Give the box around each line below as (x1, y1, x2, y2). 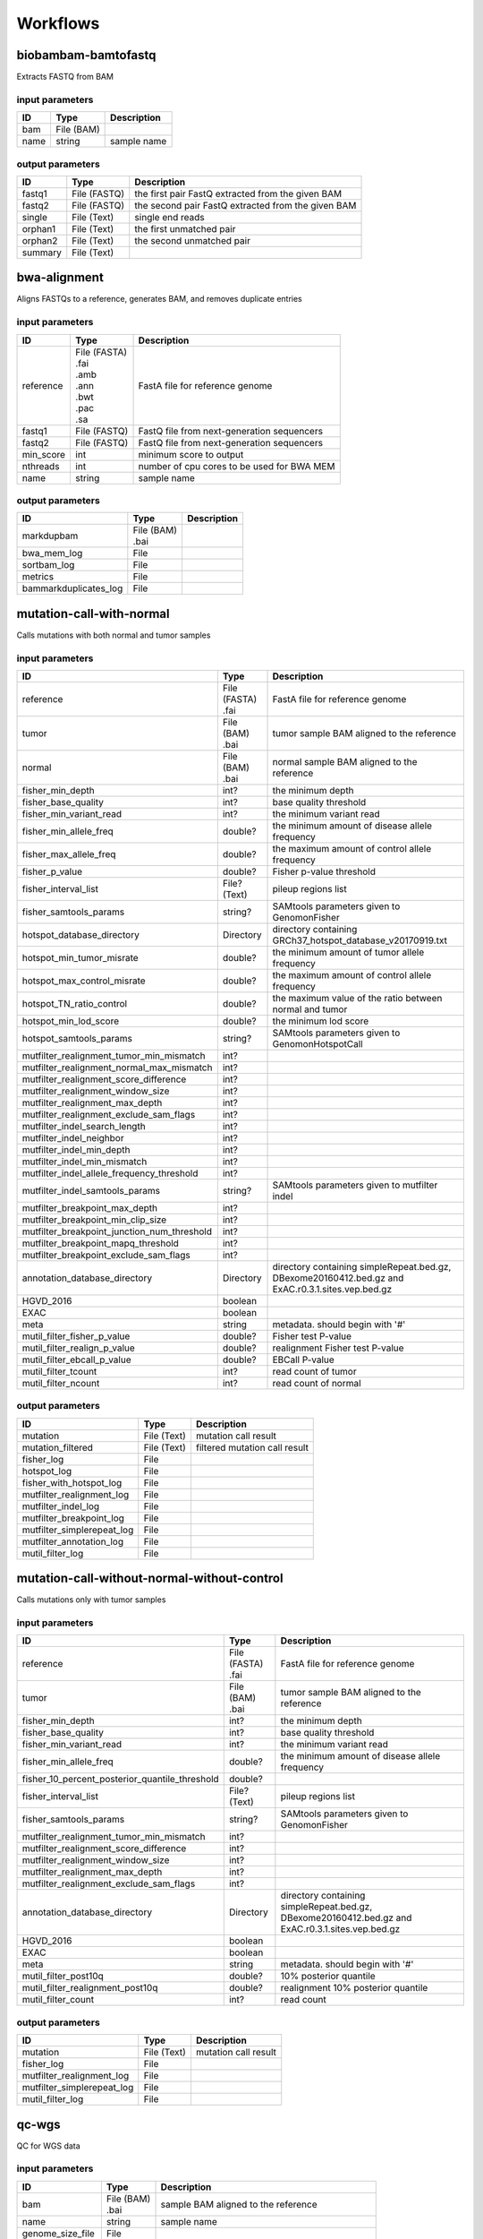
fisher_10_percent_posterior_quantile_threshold (21, 1773, 219, 1786)
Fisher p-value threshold (272, 865, 376, 878)
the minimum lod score (272, 1015, 369, 1027)
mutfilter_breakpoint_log (21, 1512, 125, 1524)
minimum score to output (138, 448, 244, 460)
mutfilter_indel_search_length (21, 1120, 147, 1133)
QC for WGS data (16, 2140, 80, 2151)
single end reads (134, 210, 205, 223)
